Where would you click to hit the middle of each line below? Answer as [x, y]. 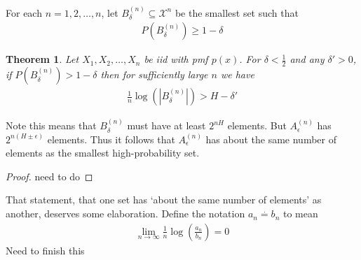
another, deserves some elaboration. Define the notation [125, 214]
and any [307, 59]
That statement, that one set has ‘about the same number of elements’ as [164, 200]
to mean [300, 214]
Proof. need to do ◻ [49, 176]
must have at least [166, 125]
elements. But [257, 125]
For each [24, 12]
